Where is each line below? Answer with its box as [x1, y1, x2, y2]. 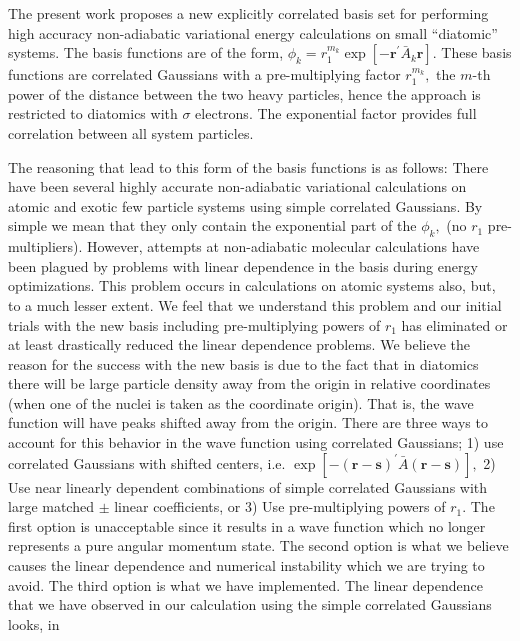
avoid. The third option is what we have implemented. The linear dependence [8, 574, 483, 595]
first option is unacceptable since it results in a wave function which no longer [8, 515, 486, 536]
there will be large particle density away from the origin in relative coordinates [8, 373, 491, 394]
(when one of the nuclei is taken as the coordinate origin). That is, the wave [8, 392, 474, 413]
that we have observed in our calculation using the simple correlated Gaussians [8, 594, 492, 615]
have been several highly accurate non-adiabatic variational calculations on [8, 176, 467, 197]
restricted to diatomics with [8, 103, 178, 124]
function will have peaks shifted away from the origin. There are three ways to [8, 412, 488, 433]
